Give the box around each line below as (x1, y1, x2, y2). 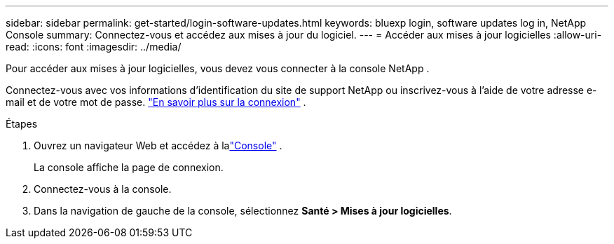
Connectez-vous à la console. (34, 183, 172, 195)
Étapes (6, 118, 38, 130)
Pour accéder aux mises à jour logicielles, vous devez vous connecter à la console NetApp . (6, 62, 430, 74)
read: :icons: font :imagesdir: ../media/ (6, 41, 182, 53)
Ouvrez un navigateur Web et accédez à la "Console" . (34, 140, 282, 151)
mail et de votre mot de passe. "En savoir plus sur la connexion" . (6, 96, 306, 108)
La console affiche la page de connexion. (34, 161, 224, 173)
